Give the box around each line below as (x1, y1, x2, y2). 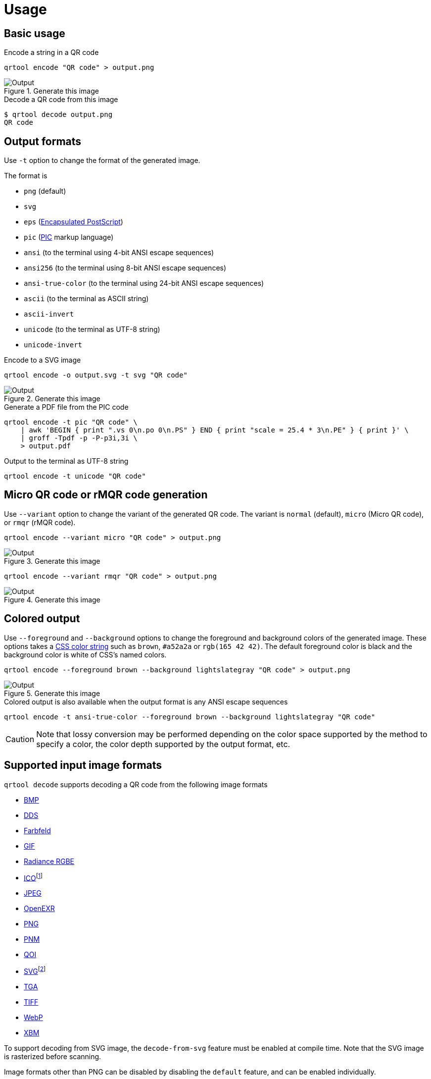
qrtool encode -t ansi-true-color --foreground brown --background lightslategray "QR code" (4, 712, 376, 721)
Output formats (4, 135, 82, 148)
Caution (5, 734, 35, 744)
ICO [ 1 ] (24, 872, 43, 882)
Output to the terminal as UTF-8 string (4, 457, 129, 466)
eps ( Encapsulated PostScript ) (24, 217, 123, 226)
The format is (4, 171, 48, 180)
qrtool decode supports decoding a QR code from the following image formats (4, 780, 268, 789)
